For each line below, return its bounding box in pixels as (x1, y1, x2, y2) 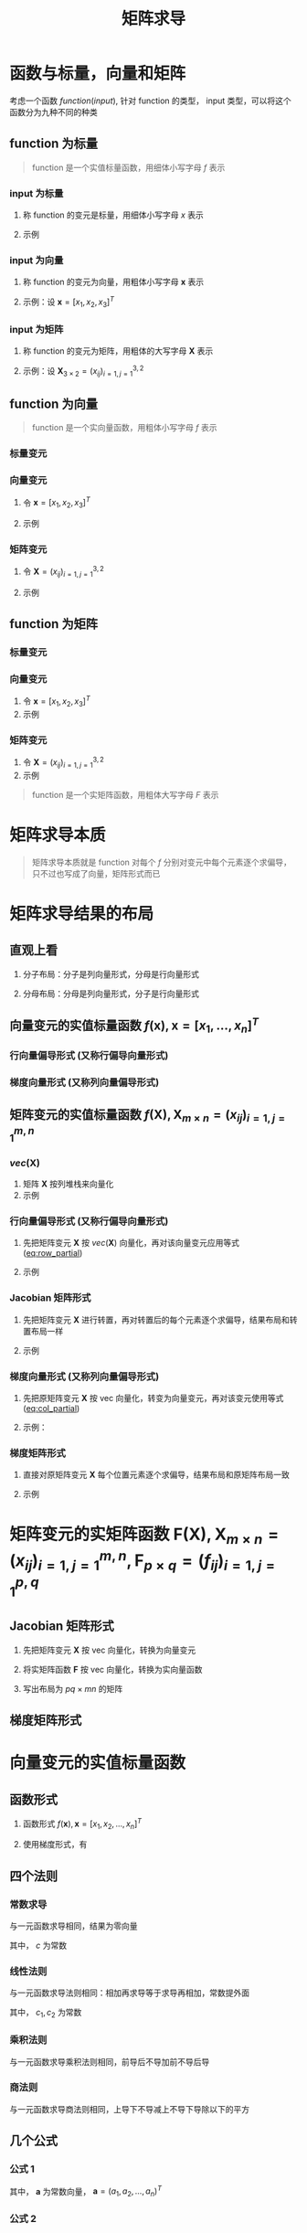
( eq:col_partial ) (22, 1402, 80, 1413)
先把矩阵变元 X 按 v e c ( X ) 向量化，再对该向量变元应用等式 (22, 1238, 240, 1249)
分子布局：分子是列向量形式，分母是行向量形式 (22, 968, 199, 979)
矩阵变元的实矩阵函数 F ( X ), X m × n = (9, 1524, 280, 1547)
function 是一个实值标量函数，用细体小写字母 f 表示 (31, 162, 226, 173)
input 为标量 (9, 186, 64, 199)
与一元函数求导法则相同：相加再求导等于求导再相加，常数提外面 (9, 1987, 249, 1998)
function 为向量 (9, 396, 99, 411)
